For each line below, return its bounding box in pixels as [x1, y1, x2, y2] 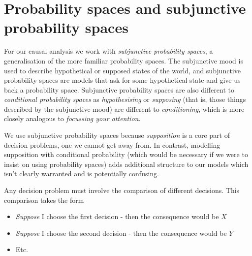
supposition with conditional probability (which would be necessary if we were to [4, 149, 248, 160]
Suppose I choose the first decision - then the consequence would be [15, 211, 219, 222]
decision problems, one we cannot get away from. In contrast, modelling [4, 139, 220, 150]
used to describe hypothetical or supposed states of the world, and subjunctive [4, 65, 241, 75]
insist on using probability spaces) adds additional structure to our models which [4, 159, 249, 169]
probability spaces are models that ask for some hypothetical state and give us [4, 75, 241, 85]
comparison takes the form [4, 194, 84, 205]
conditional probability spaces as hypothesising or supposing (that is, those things [4, 94, 246, 104]
